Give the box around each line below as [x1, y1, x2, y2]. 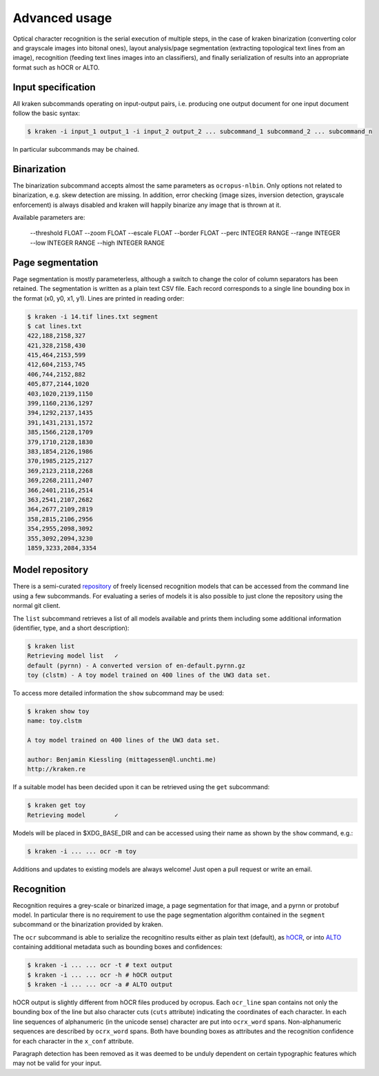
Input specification [12, 81, 96, 93]
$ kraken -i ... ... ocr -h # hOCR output [27, 971, 173, 979]
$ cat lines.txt [27, 322, 83, 330]
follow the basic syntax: [12, 109, 81, 117]
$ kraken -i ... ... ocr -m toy [27, 847, 137, 855]
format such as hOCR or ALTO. [12, 63, 100, 72]
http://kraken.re [27, 765, 86, 773]
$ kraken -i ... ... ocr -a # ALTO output [27, 980, 173, 988]
